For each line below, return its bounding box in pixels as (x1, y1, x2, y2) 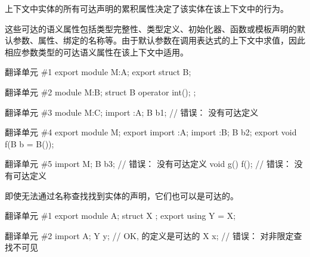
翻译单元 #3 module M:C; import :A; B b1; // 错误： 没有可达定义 (5, 106, 259, 118)
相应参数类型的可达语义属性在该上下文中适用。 (5, 45, 188, 58)
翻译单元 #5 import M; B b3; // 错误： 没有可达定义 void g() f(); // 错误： (5, 157, 292, 170)
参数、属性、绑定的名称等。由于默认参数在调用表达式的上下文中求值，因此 (13, 34, 305, 47)
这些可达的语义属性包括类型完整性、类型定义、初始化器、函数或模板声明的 (5, 22, 297, 35)
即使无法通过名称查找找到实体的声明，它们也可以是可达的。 (5, 189, 238, 202)
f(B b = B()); (5, 137, 54, 150)
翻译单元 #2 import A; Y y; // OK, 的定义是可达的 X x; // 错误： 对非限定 (5, 229, 294, 241)
